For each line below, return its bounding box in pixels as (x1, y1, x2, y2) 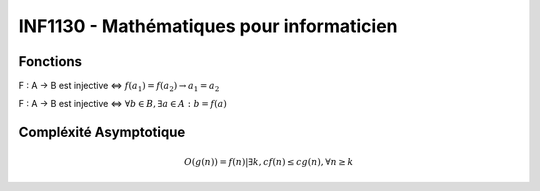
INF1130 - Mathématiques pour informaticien (18, 15, 399, 37)
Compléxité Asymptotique (18, 124, 186, 141)
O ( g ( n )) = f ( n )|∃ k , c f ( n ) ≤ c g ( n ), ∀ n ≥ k (183, 156, 354, 167)
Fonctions (18, 53, 83, 70)
